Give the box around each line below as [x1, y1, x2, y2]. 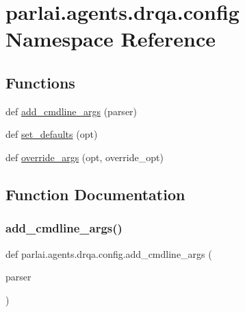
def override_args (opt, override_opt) [5, 149, 164, 164]
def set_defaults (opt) [5, 127, 98, 141]
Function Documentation [5, 183, 185, 204]
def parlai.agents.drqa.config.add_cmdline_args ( [5, 246, 212, 261]
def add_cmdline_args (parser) [5, 104, 138, 118]
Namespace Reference [5, 25, 216, 53]
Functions [5, 71, 75, 93]
